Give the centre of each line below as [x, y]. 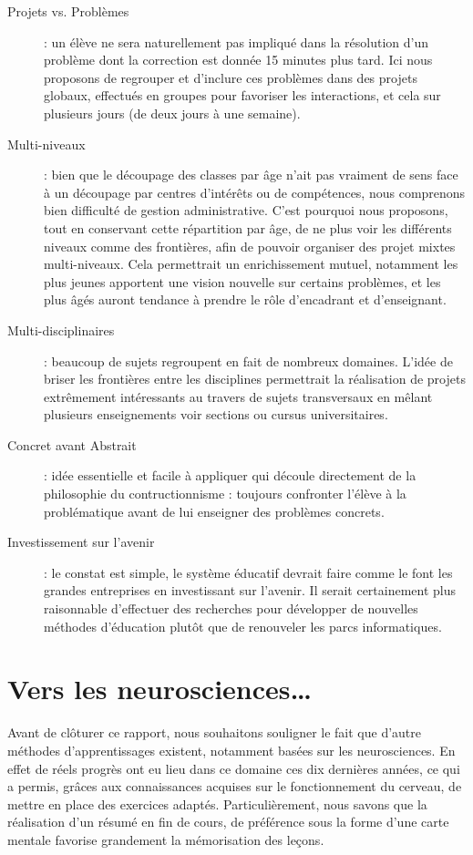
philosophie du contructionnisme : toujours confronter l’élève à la [225, 494]
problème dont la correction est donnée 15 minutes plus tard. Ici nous [238, 60]
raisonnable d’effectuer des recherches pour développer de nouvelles [231, 608]
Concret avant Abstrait [72, 444]
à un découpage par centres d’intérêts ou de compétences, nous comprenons [255, 192]
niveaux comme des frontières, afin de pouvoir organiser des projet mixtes [250, 246]
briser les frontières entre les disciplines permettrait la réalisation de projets [255, 379]
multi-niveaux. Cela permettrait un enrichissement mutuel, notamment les [251, 264]
